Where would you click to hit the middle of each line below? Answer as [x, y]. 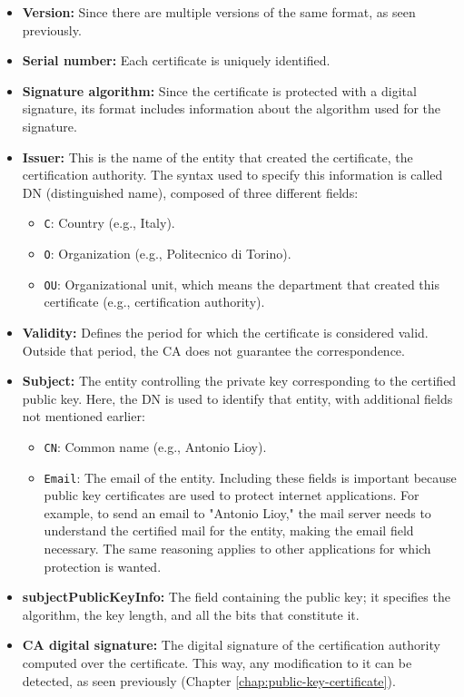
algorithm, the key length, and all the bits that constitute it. [191, 614]
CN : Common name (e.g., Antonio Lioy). [155, 446]
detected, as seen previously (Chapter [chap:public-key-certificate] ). [209, 680]
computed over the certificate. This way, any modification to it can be [217, 662]
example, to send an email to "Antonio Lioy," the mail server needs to [237, 512]
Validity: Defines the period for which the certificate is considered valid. [225, 332]
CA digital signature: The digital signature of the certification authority [231, 645]
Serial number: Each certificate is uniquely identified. [176, 60]
